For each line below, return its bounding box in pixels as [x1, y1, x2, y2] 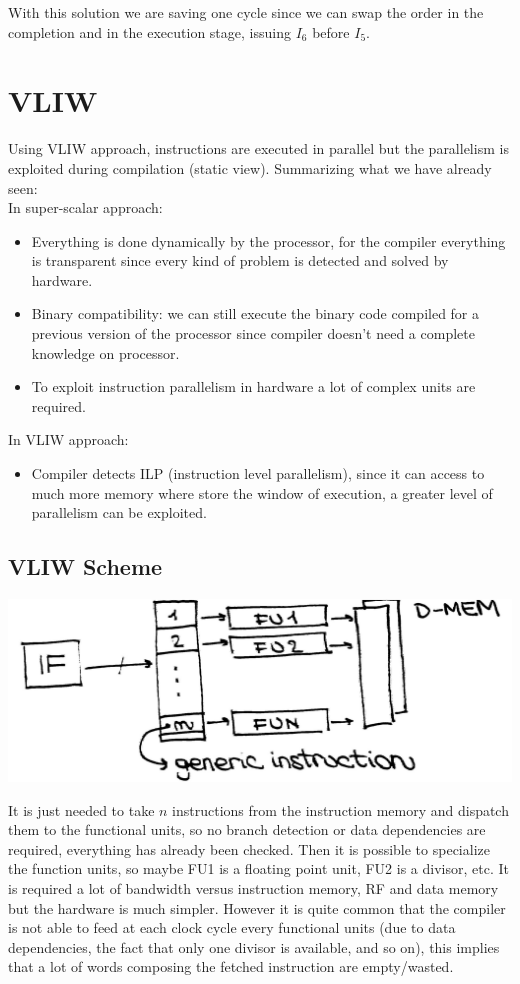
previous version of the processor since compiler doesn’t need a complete [31, 323, 475, 344]
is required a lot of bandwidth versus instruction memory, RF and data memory [8, 878, 499, 899]
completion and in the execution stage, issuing [8, 21, 291, 42]
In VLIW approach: [8, 429, 129, 450]
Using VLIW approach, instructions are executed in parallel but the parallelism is [8, 138, 509, 159]
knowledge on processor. [31, 342, 180, 363]
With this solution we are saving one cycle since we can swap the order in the [8, 2, 484, 22]
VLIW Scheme [8, 551, 163, 582]
